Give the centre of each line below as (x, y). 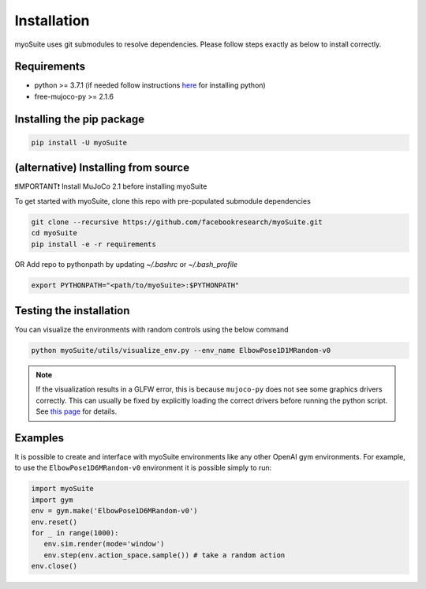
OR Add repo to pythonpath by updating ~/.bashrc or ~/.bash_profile (126, 264)
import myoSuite (63, 489)
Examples (39, 438)
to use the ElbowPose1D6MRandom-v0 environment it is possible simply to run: (143, 468)
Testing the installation (72, 311)
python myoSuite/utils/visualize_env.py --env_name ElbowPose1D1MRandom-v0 (181, 350)
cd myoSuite (54, 233)
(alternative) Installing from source (102, 168)
